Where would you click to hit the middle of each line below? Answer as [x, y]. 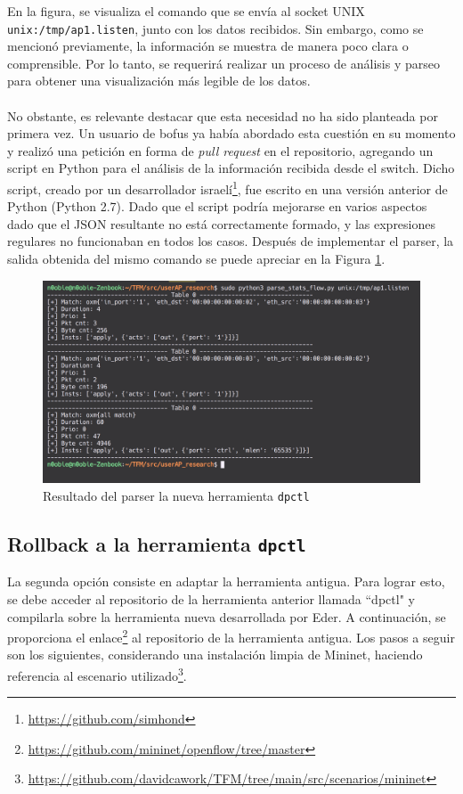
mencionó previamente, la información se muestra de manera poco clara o [208, 46]
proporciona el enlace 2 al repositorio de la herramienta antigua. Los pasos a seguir [231, 636]
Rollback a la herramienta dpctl [157, 544]
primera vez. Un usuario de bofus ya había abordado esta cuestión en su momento [231, 133]
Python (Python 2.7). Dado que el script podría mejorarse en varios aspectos [217, 206]
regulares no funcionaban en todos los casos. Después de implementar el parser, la [231, 241]
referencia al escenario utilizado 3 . [97, 674]
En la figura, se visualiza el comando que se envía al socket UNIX [186, 11]
